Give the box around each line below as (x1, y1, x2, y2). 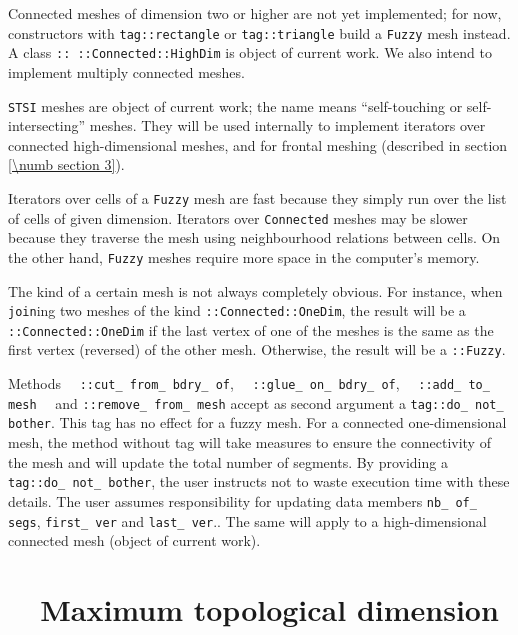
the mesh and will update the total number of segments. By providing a (8, 451, 448, 472)
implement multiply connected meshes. (8, 61, 245, 82)
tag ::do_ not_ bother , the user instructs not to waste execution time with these (8, 471, 510, 492)
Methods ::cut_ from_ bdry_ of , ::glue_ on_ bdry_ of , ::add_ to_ (8, 373, 490, 394)
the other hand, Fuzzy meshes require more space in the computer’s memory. (8, 246, 480, 267)
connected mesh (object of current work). (8, 530, 261, 551)
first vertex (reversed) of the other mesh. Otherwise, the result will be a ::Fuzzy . (8, 339, 506, 360)
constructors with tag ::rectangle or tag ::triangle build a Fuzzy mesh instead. (8, 22, 511, 43)
